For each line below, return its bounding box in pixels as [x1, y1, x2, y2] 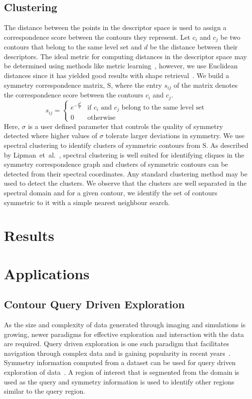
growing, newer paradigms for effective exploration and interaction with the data [4, 329, 244, 339]
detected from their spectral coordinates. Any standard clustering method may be [4, 168, 248, 178]
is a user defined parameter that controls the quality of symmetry [28, 121, 223, 131]
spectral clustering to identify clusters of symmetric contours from [4, 140, 201, 150]
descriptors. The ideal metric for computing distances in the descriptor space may [4, 51, 247, 61]
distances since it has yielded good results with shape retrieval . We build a [4, 70, 229, 80]
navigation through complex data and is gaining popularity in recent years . [4, 348, 231, 358]
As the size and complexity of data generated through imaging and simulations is [4, 319, 246, 330]
